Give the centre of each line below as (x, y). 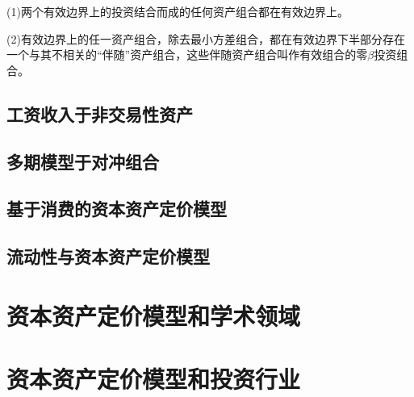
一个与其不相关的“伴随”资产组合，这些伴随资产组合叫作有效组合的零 (187, 54)
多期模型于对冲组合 (83, 161)
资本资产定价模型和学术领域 (154, 315)
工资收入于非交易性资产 (100, 113)
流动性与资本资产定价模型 (108, 256)
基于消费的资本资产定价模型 (117, 209)
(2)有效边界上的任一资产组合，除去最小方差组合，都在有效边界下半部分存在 (206, 38)
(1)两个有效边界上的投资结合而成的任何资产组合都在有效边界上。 (178, 11)
